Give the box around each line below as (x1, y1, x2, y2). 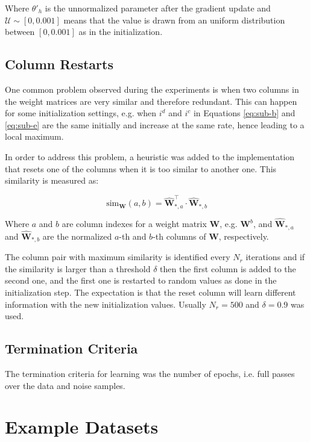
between (5, 25, 35, 38)
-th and (119, 229, 147, 242)
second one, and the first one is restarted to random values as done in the (5, 274, 277, 287)
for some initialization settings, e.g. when (5, 107, 157, 119)
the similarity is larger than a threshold (5, 262, 151, 275)
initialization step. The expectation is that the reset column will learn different (5, 286, 296, 299)
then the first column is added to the (160, 262, 296, 275)
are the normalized (42, 229, 112, 242)
